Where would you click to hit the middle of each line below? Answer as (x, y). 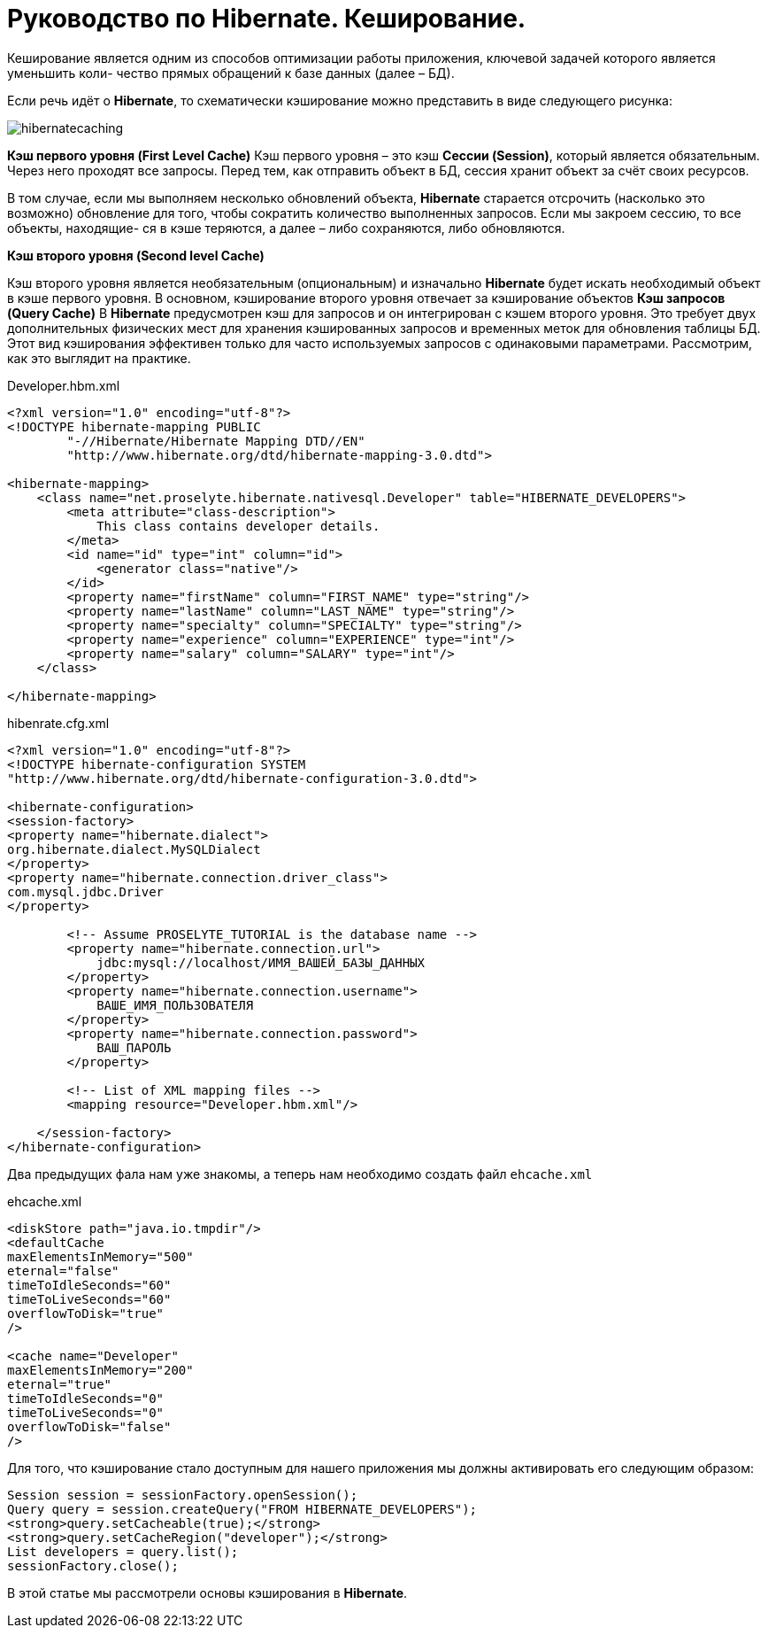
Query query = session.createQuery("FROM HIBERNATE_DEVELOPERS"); (242, 1509)
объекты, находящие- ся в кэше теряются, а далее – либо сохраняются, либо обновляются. (286, 228)
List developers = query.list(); (123, 1551)
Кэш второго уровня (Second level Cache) (136, 255)
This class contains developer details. (238, 526)
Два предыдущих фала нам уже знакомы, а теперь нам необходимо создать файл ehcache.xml (300, 1174)
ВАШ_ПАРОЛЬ (134, 1047)
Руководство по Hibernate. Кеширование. (267, 19)
